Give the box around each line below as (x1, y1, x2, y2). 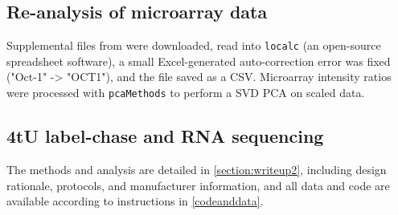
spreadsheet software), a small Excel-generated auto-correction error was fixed (6, 52, 391, 69)
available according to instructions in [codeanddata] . (6, 193, 264, 209)
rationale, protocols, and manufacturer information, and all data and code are (6, 176, 390, 193)
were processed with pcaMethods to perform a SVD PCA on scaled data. (6, 84, 365, 101)
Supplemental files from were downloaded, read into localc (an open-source (6, 37, 381, 54)
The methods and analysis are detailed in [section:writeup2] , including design (6, 160, 387, 177)
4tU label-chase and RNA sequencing (6, 124, 324, 148)
